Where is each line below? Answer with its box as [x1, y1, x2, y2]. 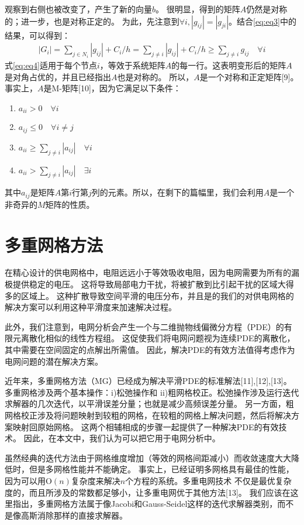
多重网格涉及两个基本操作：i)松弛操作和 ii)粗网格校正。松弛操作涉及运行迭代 [5, 386, 299, 398]
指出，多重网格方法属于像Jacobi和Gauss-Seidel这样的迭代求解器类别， [12, 497, 278, 510]
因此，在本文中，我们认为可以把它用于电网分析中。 [23, 432, 220, 444]
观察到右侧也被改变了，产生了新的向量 [5, 3, 152, 15]
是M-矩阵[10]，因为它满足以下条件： [43, 82, 181, 94]
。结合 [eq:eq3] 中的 [229, 15, 297, 27]
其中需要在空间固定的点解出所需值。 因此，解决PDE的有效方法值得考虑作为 [5, 344, 295, 356]
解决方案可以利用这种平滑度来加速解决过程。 [5, 301, 177, 313]
